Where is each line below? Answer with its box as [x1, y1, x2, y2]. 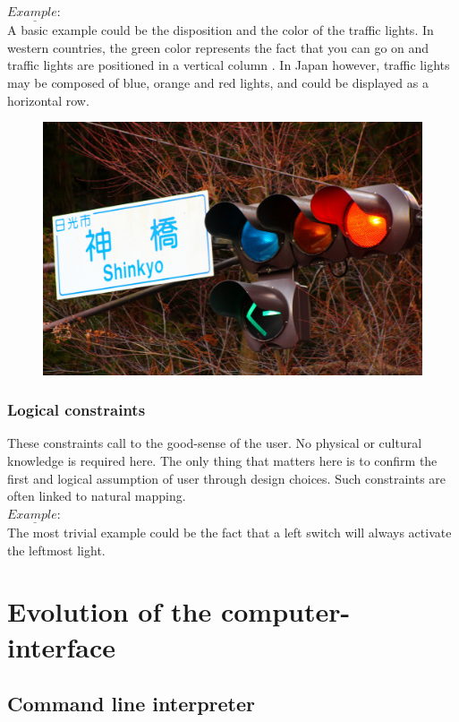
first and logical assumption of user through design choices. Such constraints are [7, 468, 446, 487]
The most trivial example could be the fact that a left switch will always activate [7, 522, 452, 541]
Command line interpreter [7, 690, 256, 718]
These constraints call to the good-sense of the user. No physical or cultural [7, 434, 422, 452]
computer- [220, 593, 351, 630]
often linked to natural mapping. [7, 486, 186, 505]
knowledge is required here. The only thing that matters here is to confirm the [7, 451, 438, 469]
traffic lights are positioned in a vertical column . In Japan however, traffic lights [7, 56, 450, 74]
